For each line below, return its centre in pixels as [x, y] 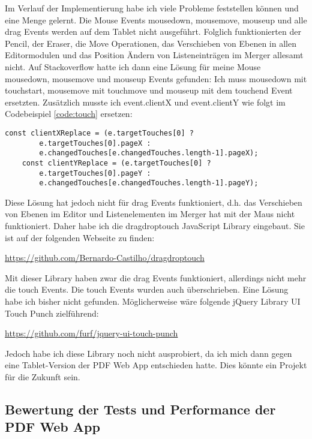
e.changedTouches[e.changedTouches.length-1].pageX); [149, 153]
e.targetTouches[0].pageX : [95, 143]
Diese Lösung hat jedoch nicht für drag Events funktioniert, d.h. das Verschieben [154, 202]
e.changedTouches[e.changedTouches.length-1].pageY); [149, 183]
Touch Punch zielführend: [52, 313]
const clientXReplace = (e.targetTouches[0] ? [99, 133]
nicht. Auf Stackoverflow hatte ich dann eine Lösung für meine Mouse [133, 66]
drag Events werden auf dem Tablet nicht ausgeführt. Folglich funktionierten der [153, 31]
